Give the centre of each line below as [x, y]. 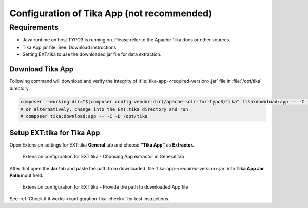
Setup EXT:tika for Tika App [55, 132]
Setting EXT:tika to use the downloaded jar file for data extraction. [92, 54]
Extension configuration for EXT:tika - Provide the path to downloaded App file [105, 187]
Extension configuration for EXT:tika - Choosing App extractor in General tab [103, 157]
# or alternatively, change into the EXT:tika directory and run [104, 109]
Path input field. [26, 175]
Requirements [34, 27]
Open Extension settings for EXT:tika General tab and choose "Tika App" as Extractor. [102, 145]
